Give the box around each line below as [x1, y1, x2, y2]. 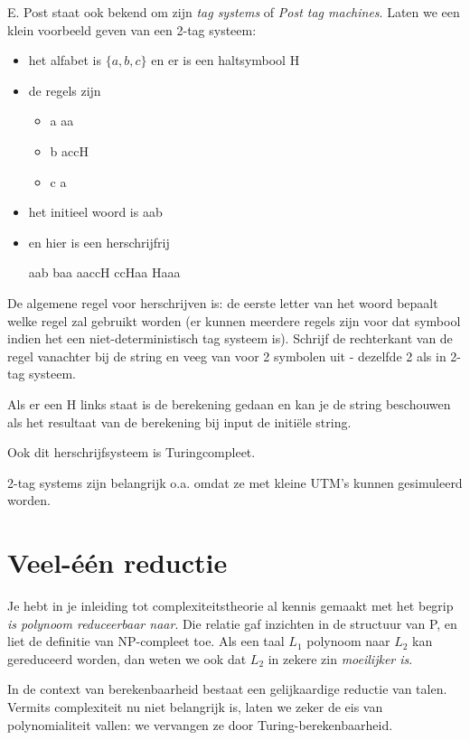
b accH [50, 141, 89, 160]
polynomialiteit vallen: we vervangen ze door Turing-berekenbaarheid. [7, 715, 393, 734]
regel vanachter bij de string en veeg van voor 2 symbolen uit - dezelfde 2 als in [7, 346, 446, 365]
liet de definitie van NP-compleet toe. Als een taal [7, 632, 285, 651]
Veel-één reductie [7, 544, 228, 581]
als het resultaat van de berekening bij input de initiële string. [7, 412, 352, 431]
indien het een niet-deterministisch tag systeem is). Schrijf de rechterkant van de [7, 329, 453, 348]
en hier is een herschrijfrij [28, 232, 170, 251]
